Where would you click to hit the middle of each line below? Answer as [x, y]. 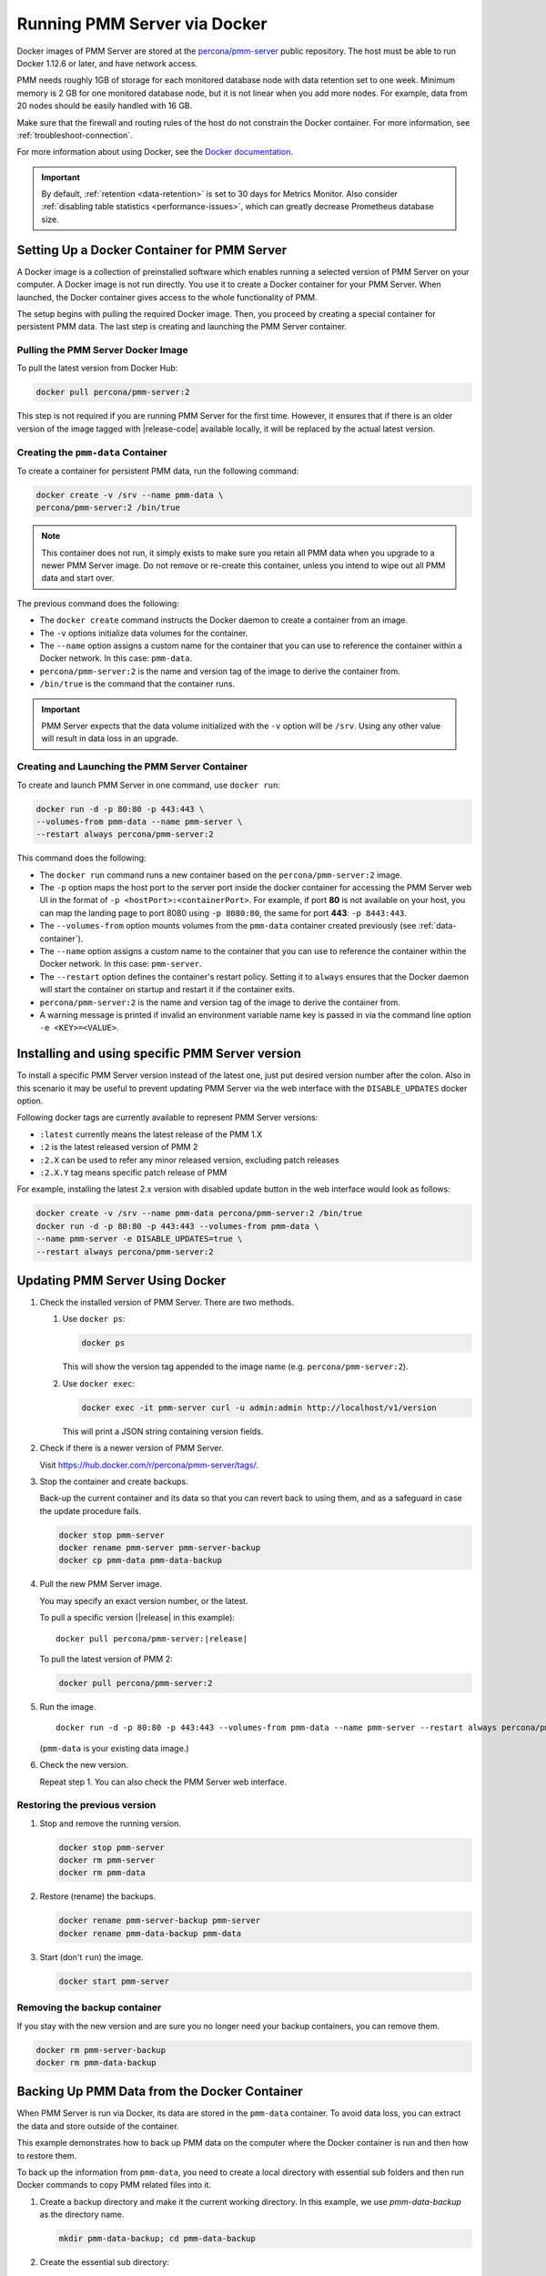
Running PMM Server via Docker [142, 24]
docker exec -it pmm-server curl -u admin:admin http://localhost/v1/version [259, 1407]
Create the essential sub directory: [105, 2262]
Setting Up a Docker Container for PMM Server [152, 250]
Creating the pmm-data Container [92, 452]
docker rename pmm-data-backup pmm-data [150, 1933]
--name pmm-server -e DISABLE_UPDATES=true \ [139, 1239]
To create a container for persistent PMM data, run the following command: [158, 471]
